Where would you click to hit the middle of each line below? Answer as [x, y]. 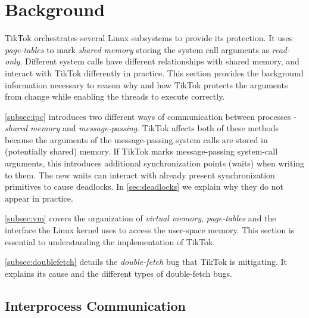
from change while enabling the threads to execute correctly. [115, 96]
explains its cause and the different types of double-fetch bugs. [118, 273]
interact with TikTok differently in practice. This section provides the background [154, 72]
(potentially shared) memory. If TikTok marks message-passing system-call [141, 151]
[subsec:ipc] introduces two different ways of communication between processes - [151, 116]
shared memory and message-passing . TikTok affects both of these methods [142, 128]
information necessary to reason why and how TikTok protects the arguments [146, 84]
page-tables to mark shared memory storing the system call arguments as [137, 49]
